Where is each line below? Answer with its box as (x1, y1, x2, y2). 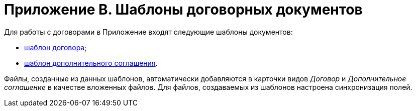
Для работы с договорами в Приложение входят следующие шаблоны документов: (4, 27, 293, 36)
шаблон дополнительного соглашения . (24, 58, 158, 67)
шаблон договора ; (24, 43, 87, 52)
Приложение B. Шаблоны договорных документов (4, 1, 363, 18)
